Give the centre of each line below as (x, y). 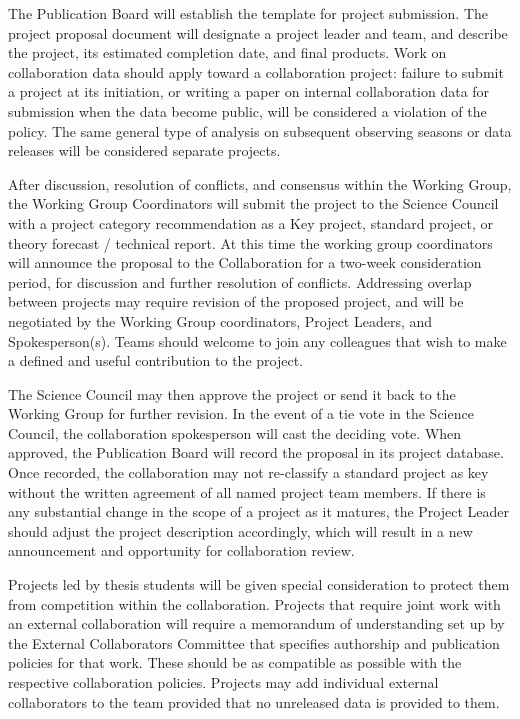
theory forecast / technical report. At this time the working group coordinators (250, 242)
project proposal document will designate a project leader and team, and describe (258, 32)
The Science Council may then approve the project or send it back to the (232, 393)
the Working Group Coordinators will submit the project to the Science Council (253, 203)
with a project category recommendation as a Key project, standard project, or (250, 222)
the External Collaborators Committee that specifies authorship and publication (254, 642)
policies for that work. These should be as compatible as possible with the (235, 662)
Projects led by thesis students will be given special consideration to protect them (259, 584)
